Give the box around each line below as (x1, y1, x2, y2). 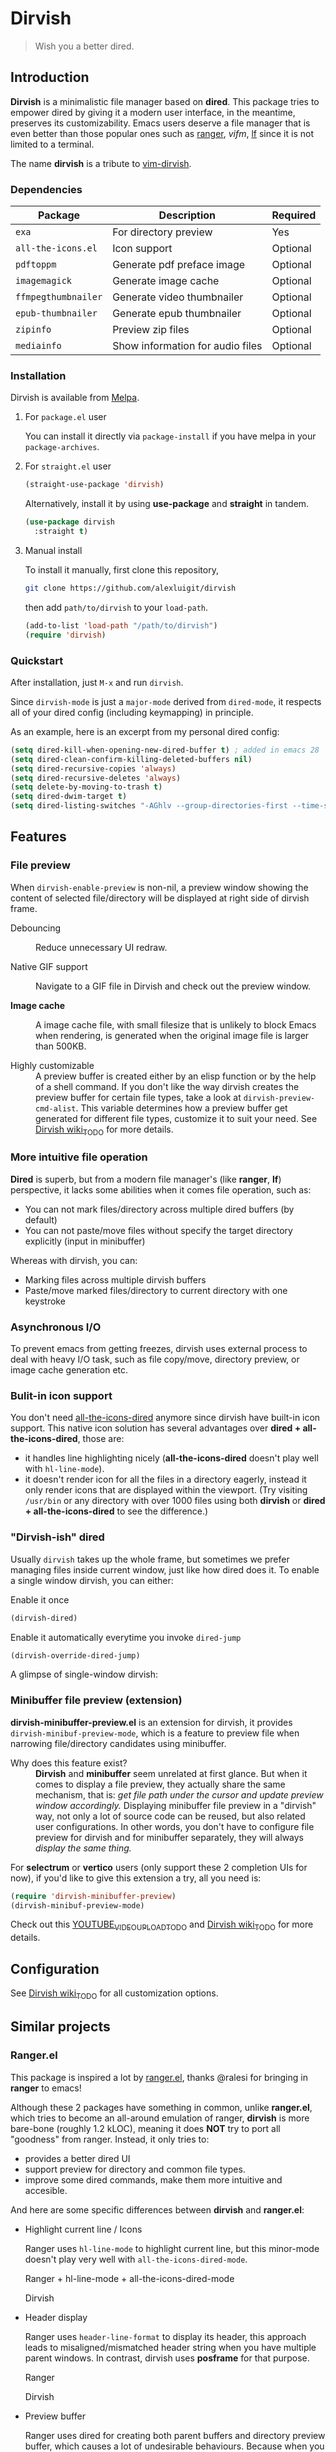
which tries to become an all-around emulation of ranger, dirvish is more (10, 2112, 310, 2124)
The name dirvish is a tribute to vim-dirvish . (10, 157, 192, 169)
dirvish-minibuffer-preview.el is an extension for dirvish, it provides (10, 1716, 293, 1728)
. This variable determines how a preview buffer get (75, 1102, 288, 1114)
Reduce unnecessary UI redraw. (35, 941, 168, 953)
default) (24, 1213, 58, 1226)
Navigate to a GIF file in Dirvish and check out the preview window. (35, 980, 312, 992)
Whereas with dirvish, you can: (10, 1254, 138, 1266)
